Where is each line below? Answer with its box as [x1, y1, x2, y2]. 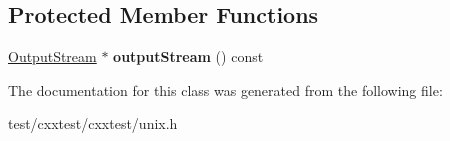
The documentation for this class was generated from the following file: [8, 79, 443, 100]
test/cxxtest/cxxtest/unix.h [8, 113, 178, 134]
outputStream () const [113, 46, 264, 67]
